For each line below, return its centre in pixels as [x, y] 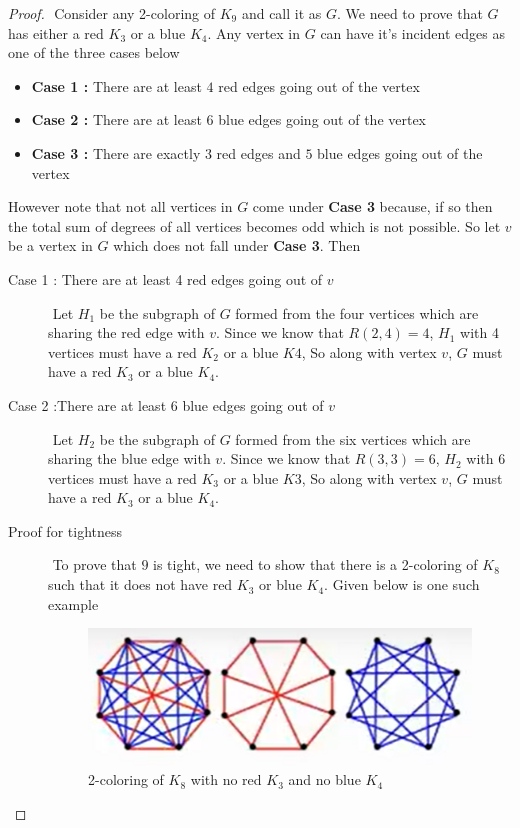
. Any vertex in [254, 32]
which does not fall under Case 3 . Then [237, 245]
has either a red [56, 32]
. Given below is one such [402, 584]
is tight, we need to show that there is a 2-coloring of [315, 564]
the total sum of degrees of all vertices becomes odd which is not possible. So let [254, 225]
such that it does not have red [140, 584]
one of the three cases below [94, 52]
